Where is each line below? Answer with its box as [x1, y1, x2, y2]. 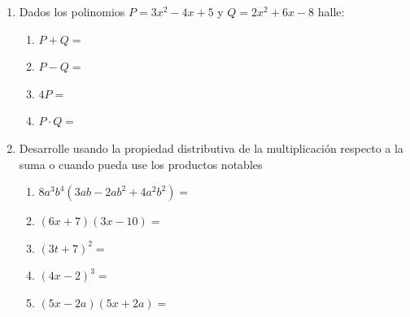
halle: [317, 3, 345, 20]
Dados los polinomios [19, 3, 125, 20]
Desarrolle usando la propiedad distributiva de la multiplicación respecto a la [19, 139, 403, 156]
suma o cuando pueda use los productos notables [19, 155, 263, 172]
